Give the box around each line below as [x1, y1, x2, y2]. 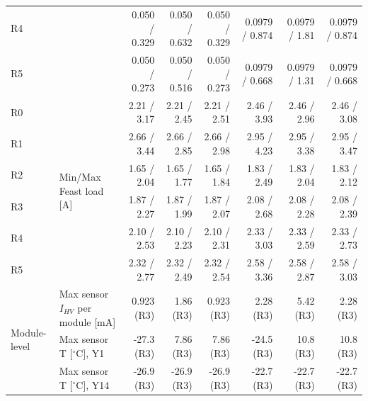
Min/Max [59, 169, 101, 184]
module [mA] [59, 314, 116, 329]
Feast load [59, 183, 104, 198]
